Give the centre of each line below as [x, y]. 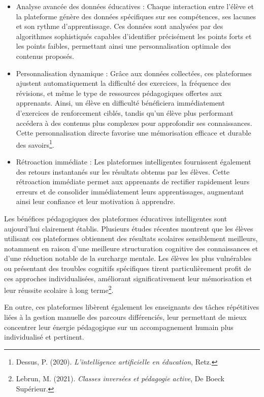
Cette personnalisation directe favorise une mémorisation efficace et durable [134, 133]
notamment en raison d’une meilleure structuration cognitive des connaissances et [131, 248]
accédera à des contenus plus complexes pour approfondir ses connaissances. [134, 123]
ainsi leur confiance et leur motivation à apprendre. [96, 201]
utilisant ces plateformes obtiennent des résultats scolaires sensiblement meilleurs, [131, 238]
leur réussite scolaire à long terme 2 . [59, 289]
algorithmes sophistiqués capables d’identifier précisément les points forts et [134, 36]
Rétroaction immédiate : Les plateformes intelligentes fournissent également [134, 161]
